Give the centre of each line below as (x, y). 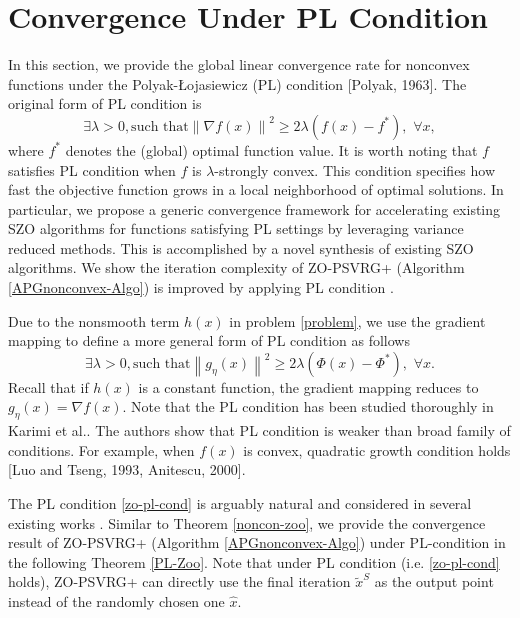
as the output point (434, 581)
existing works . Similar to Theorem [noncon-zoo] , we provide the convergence (247, 522)
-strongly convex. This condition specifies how (355, 169)
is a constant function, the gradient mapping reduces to (308, 386)
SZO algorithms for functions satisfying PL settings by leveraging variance (236, 228)
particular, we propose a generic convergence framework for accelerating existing (254, 208)
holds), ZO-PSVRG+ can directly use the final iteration (179, 581)
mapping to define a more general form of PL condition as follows (209, 340)
